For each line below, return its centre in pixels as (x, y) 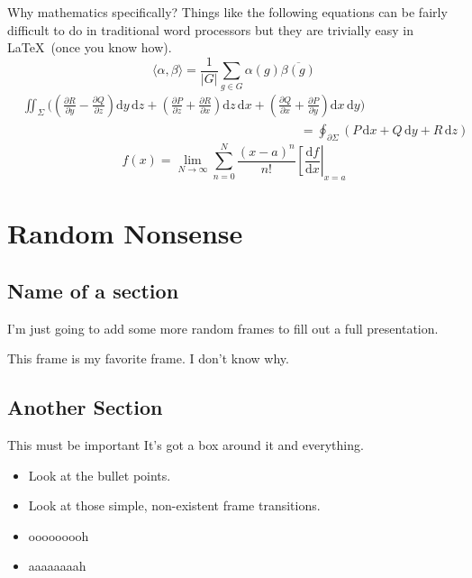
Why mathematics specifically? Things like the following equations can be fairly (227, 12)
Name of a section (93, 290)
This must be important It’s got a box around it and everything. (186, 445)
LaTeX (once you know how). (90, 47)
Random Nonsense (125, 233)
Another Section (85, 407)
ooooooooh (59, 535)
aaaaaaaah (57, 566)
